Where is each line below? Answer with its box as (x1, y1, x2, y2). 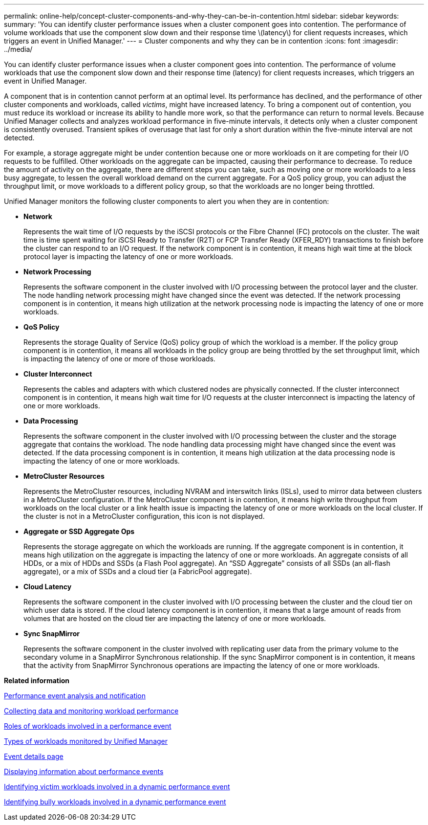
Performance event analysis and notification (4, 691, 146, 700)
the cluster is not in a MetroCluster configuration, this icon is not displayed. (23, 512, 265, 520)
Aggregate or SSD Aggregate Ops (23, 527, 135, 535)
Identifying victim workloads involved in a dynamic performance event (4, 782, 230, 791)
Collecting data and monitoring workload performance (4, 707, 179, 715)
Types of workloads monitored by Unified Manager (4, 737, 168, 745)
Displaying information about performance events (4, 767, 164, 776)
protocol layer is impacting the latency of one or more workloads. (23, 252, 234, 261)
